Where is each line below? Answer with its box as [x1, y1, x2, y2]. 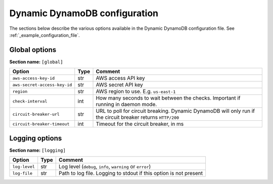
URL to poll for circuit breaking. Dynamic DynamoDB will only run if [96, 108, 255, 115]
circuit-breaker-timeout [12, 121, 70, 126]
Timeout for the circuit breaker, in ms [96, 120, 184, 127]
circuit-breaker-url [12, 111, 60, 117]
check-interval [12, 99, 48, 104]
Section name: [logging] [9, 147, 66, 153]
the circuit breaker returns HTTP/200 [96, 114, 179, 121]
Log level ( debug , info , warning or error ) [59, 163, 151, 170]
